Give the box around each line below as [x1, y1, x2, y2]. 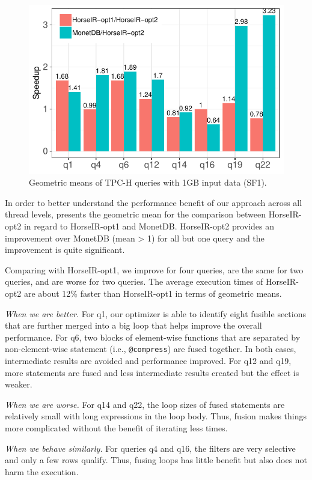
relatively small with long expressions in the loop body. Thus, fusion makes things [5, 410, 307, 422]
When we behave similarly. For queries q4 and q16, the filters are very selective [5, 442, 296, 454]
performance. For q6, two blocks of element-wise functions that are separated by [5, 330, 301, 343]
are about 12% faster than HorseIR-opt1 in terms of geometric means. [23, 287, 282, 299]
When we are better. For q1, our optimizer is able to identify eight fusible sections [5, 307, 306, 320]
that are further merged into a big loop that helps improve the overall [5, 319, 262, 332]
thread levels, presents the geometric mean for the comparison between [5, 208, 266, 220]
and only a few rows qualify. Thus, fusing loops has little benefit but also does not [5, 454, 308, 466]
